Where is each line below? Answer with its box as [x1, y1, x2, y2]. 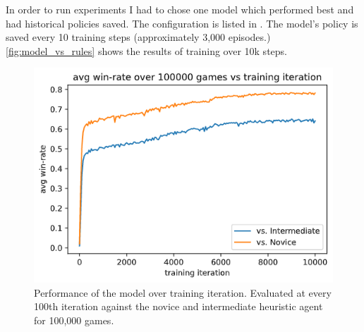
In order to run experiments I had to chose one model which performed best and [6, 2, 354, 16]
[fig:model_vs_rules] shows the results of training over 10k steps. [6, 43, 287, 58]
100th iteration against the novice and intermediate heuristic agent [34, 299, 323, 314]
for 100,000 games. [34, 312, 114, 327]
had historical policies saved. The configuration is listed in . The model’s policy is [6, 16, 358, 30]
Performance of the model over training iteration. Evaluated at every [34, 285, 332, 300]
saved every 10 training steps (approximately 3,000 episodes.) [6, 30, 271, 44]
